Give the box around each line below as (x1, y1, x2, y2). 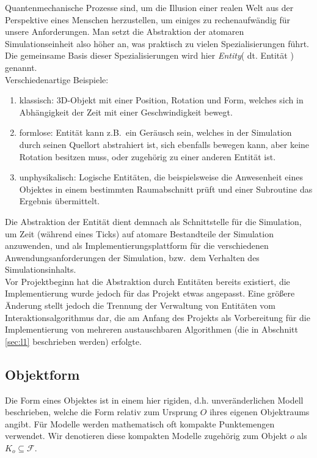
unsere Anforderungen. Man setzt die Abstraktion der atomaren (5, 25, 244, 38)
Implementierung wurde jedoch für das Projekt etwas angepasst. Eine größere (5, 287, 295, 300)
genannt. (5, 61, 37, 73)
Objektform (5, 364, 80, 383)
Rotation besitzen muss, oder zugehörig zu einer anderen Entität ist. (19, 150, 276, 163)
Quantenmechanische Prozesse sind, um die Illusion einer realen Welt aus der (5, 1, 294, 13)
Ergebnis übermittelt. (19, 194, 100, 207)
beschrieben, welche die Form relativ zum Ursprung (5, 405, 198, 418)
